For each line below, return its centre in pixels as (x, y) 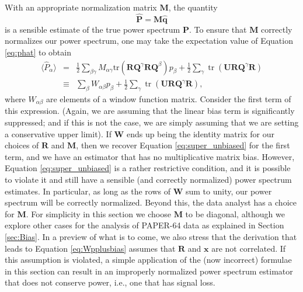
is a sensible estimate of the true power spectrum (93, 29)
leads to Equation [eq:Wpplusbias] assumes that (90, 248)
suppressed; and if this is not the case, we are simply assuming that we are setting (152, 122)
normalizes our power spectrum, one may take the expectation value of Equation (149, 41)
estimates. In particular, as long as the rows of (88, 191)
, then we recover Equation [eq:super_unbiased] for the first (183, 145)
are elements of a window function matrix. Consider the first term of (168, 98)
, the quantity (193, 7)
